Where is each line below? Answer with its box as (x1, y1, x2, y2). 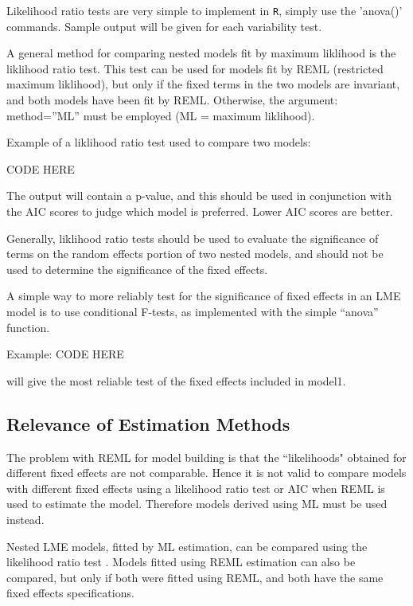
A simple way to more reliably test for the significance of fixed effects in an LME (6, 287, 401, 304)
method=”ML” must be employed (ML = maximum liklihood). (6, 107, 315, 123)
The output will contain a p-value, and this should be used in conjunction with (6, 187, 392, 204)
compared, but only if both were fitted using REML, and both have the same (6, 569, 384, 585)
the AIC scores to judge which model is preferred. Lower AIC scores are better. (6, 203, 393, 219)
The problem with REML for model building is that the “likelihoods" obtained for (6, 448, 407, 465)
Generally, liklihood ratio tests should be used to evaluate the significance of (6, 229, 379, 246)
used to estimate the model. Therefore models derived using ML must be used (6, 495, 388, 512)
